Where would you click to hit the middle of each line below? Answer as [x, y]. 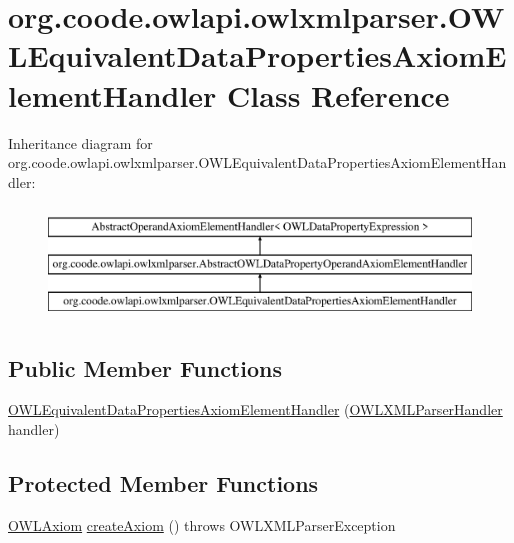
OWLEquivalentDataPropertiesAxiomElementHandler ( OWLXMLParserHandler [255, 409]
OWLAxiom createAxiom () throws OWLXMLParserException [202, 524]
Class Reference [338, 94]
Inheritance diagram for [80, 142]
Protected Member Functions [163, 483]
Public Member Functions [145, 367]
